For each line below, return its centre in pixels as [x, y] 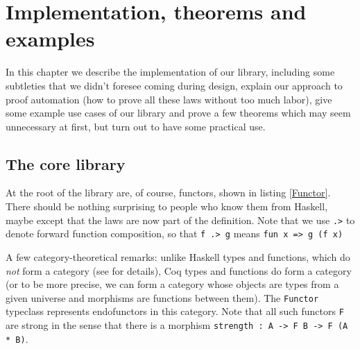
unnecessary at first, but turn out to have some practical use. [136, 126]
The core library [66, 163]
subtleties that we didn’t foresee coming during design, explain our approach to [174, 85]
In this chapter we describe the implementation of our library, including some [170, 72]
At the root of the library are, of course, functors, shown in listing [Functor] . [168, 193]
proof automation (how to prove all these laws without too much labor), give [169, 99]
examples [50, 39]
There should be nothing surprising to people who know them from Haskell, [167, 206]
